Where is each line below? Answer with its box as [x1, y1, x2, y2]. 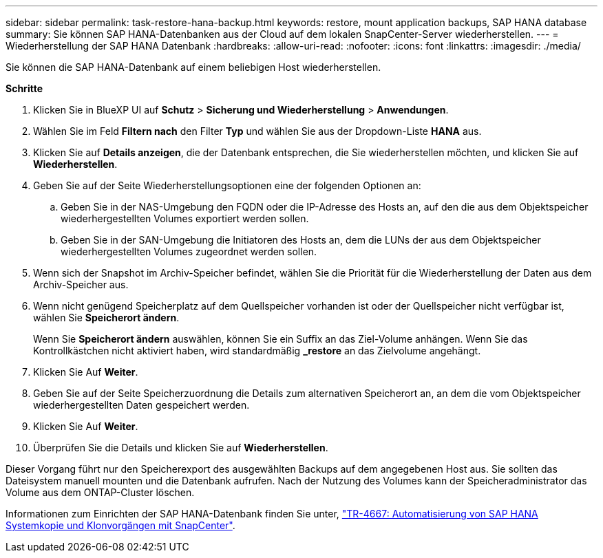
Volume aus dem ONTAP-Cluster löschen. [6, 486, 195, 498]
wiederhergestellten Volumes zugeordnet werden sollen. [61, 246, 317, 257]
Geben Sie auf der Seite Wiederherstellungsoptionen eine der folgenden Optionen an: [33, 180, 421, 191]
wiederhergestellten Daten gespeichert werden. [33, 399, 250, 411]
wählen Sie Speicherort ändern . [33, 312, 180, 323]
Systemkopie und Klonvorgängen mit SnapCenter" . [6, 519, 235, 531]
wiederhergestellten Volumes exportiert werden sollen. [61, 213, 309, 224]
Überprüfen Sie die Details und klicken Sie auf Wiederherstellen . [33, 442, 328, 453]
